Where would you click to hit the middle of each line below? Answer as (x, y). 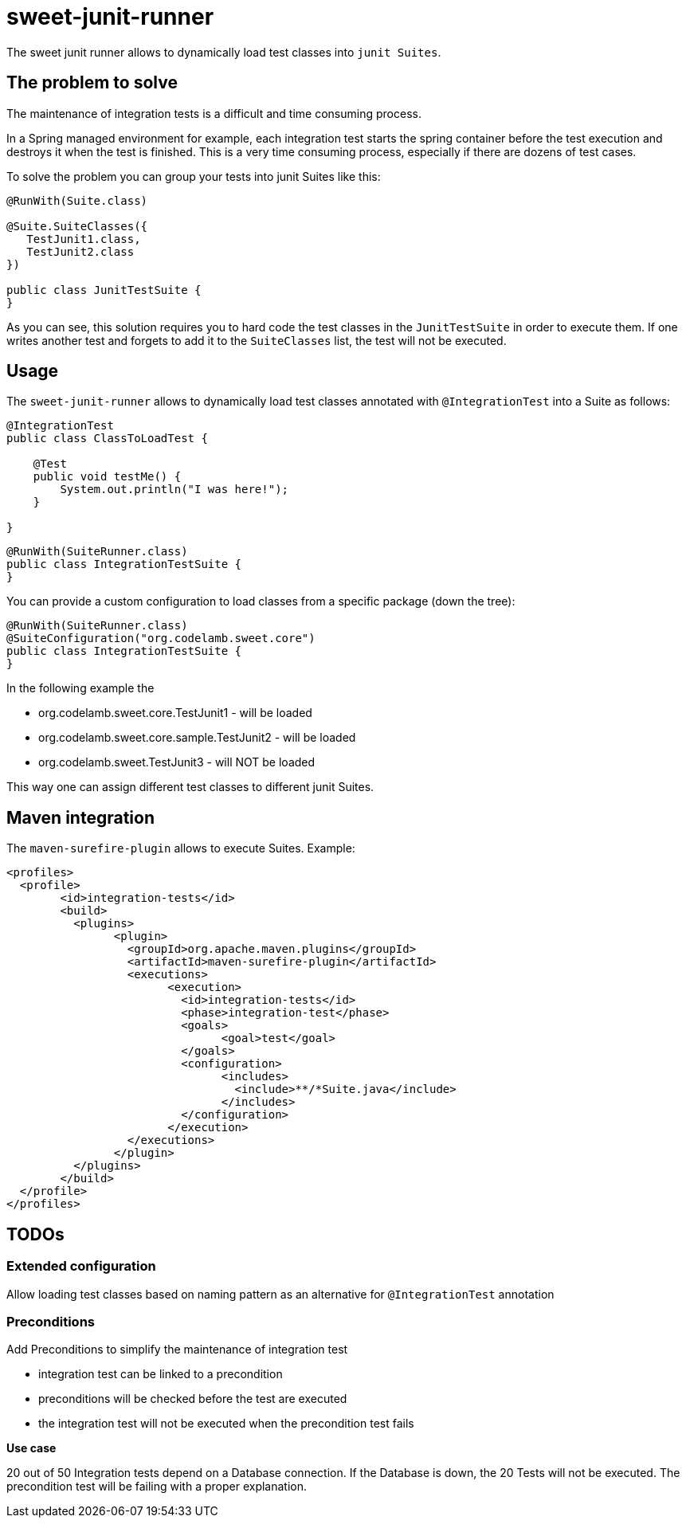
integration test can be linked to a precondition (161, 1374)
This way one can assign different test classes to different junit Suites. (190, 787)
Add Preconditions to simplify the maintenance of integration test (177, 1350)
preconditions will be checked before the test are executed (193, 1399)
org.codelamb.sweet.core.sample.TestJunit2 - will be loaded (197, 738)
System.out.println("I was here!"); (174, 490)
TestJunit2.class (80, 251)
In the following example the (80, 688)
